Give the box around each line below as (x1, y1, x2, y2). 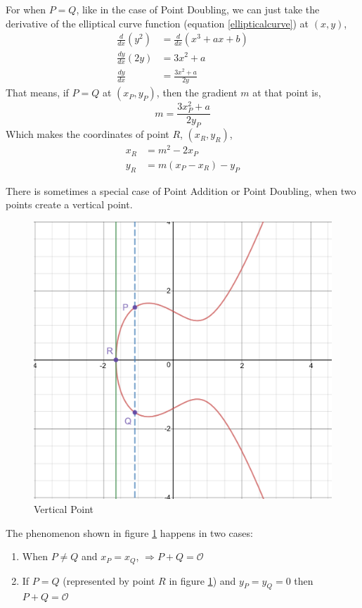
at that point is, (252, 85, 321, 100)
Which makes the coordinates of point (6, 127, 169, 141)
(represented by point (63, 573, 155, 588)
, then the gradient (156, 85, 238, 100)
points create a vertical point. (6, 197, 133, 212)
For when (6, 2, 46, 16)
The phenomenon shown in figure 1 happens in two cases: (6, 525, 253, 540)
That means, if (6, 85, 69, 100)
